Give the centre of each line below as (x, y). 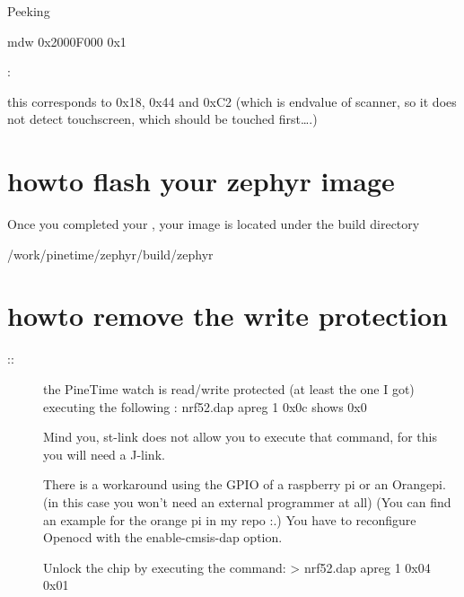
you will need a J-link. (104, 454)
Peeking (29, 11)
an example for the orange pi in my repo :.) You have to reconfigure (230, 519)
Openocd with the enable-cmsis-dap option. (163, 537)
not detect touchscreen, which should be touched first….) (162, 119)
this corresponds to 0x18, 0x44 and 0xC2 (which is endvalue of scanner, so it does (232, 101)
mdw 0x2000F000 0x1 (67, 41)
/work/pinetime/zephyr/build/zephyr (110, 254)
